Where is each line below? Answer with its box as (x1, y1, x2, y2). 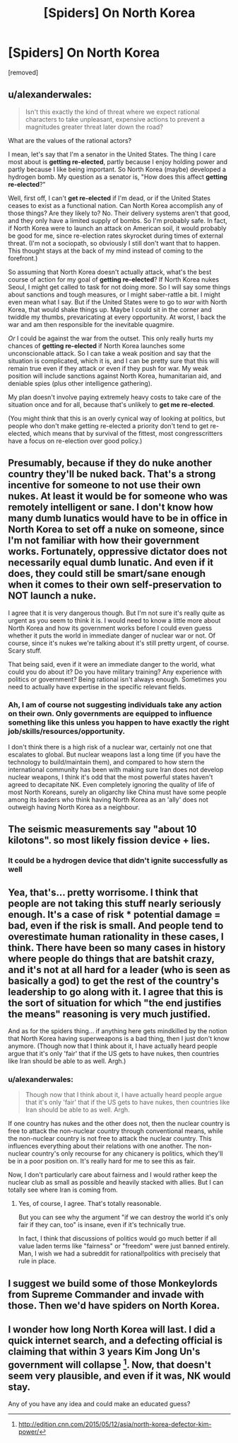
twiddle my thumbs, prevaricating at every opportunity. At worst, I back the (8, 313, 227, 321)
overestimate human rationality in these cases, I (8, 931, 225, 943)
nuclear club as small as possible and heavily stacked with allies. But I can (8, 1178, 224, 1187)
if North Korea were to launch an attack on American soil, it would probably (8, 224, 227, 232)
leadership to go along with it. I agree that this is (8, 986, 223, 998)
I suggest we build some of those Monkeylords (8, 1277, 218, 1289)
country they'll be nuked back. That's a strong (8, 468, 216, 481)
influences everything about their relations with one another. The (8, 1142, 197, 1151)
